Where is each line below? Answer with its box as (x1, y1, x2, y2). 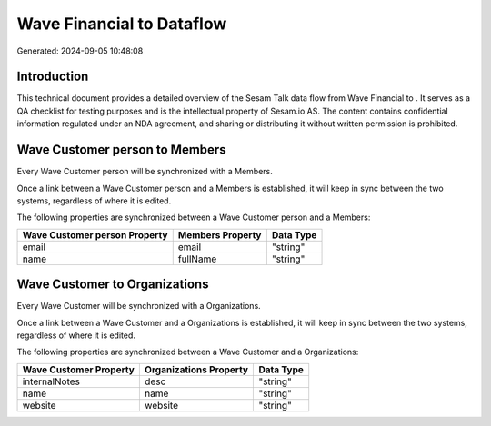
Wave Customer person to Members (16, 142, 226, 158)
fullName (177, 253, 217, 265)
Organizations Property (144, 363, 249, 376)
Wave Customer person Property (22, 228, 168, 241)
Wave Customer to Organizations (16, 277, 209, 292)
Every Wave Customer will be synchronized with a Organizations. (16, 301, 261, 312)
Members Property (177, 228, 262, 241)
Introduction (16, 69, 89, 84)
